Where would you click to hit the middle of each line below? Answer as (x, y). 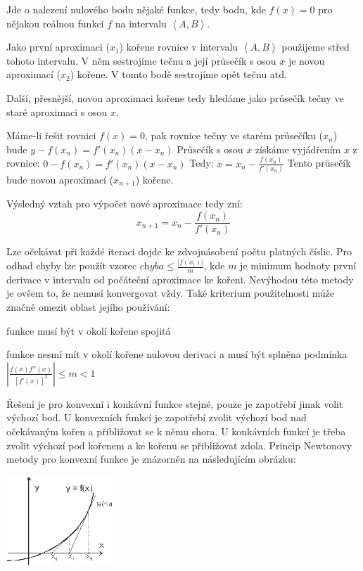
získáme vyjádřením (298, 149)
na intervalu (141, 23)
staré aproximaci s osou (57, 111)
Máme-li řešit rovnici (51, 135)
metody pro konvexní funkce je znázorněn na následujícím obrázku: (151, 459)
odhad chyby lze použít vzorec (72, 265)
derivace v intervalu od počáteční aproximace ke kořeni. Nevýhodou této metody (180, 279)
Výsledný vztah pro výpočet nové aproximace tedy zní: (125, 204)
